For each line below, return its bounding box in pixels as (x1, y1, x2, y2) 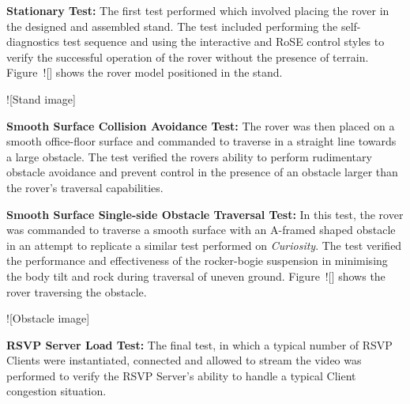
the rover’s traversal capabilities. (6, 179, 164, 195)
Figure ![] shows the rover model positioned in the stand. (6, 64, 283, 81)
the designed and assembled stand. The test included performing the (6, 17, 338, 34)
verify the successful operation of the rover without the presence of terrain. (6, 48, 369, 65)
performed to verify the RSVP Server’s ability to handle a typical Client (6, 367, 356, 383)
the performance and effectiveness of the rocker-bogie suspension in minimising (6, 252, 388, 269)
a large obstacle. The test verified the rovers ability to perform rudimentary (6, 148, 372, 164)
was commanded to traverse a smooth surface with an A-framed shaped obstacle (6, 221, 396, 238)
